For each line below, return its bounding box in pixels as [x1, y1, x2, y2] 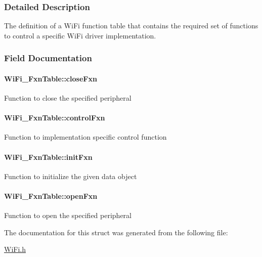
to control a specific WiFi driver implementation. [4, 30, 156, 40]
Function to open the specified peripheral [4, 210, 132, 221]
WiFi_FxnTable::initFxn [4, 151, 93, 162]
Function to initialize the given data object [4, 170, 137, 181]
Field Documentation [4, 52, 92, 64]
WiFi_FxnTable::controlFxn [4, 112, 105, 123]
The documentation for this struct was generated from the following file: [4, 227, 228, 237]
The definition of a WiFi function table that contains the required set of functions [4, 20, 258, 31]
